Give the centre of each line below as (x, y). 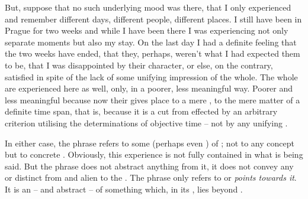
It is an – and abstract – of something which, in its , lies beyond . (124, 189)
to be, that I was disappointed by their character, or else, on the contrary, (139, 65)
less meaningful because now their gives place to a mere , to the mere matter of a (153, 99)
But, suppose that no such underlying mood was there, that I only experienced (148, 7)
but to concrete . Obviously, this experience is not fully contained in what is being (154, 154)
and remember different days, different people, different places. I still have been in (153, 19)
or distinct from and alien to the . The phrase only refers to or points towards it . (151, 177)
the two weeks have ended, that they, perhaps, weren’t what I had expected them (153, 53)
